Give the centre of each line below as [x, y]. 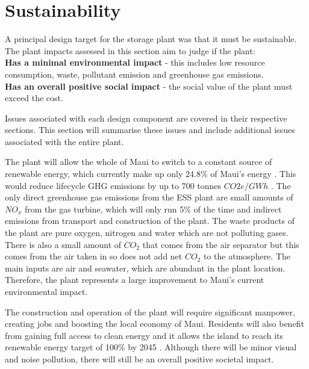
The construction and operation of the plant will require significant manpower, [150, 312]
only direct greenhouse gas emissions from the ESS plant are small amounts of [149, 197]
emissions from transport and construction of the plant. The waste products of [150, 221]
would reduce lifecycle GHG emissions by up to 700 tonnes [113, 185]
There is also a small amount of [63, 244]
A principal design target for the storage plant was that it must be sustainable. [151, 39]
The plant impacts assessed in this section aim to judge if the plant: [130, 50]
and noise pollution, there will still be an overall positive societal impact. [139, 358]
